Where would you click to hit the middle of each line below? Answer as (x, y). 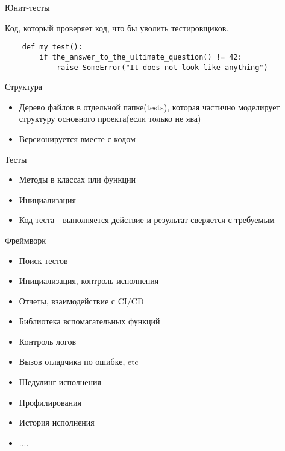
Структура (24, 87)
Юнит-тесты (27, 7)
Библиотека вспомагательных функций (89, 321)
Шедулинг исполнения (60, 382)
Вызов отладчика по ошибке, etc (79, 361)
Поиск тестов (43, 260)
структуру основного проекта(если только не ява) (110, 118)
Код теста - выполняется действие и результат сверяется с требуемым (147, 220)
